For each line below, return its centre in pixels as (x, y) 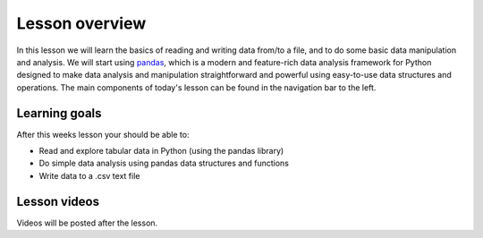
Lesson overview (81, 23)
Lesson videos (58, 201)
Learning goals (59, 113)
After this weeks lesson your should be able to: (103, 134)
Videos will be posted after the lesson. (87, 223)
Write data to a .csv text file (89, 175)
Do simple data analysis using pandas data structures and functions (164, 163)
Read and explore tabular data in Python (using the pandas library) (161, 151)
